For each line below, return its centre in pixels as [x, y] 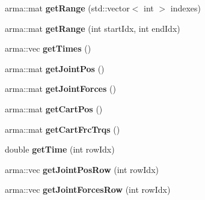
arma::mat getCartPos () [54, 108]
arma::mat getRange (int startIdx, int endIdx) [93, 28]
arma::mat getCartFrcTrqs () [63, 129]
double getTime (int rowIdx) [60, 149]
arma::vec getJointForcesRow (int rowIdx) [88, 189]
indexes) [185, 8]
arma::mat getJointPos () [55, 68]
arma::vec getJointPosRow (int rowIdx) [82, 169]
